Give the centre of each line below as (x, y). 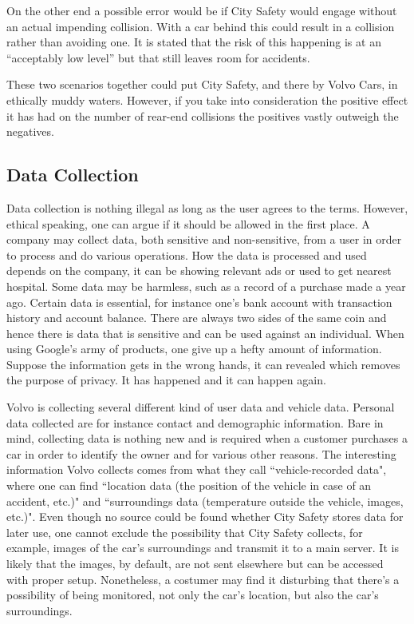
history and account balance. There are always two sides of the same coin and (197, 318)
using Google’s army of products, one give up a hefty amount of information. (194, 349)
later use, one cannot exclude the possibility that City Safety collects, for (185, 532)
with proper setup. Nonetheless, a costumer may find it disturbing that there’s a (203, 579)
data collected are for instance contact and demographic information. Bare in (195, 422)
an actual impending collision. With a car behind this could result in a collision (201, 26)
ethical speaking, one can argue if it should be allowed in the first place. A (188, 223)
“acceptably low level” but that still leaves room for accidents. (158, 57)
